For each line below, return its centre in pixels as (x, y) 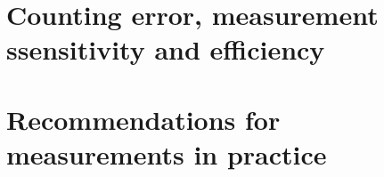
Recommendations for (143, 119)
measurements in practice (167, 153)
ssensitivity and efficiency (166, 49)
